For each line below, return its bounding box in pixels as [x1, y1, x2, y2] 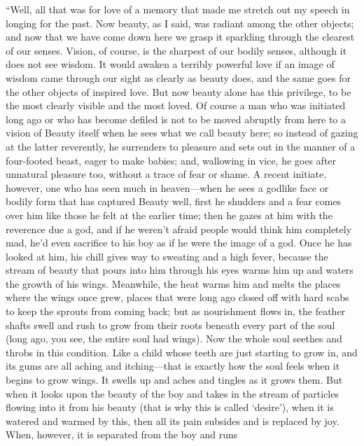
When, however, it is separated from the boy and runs [6, 427, 238, 442]
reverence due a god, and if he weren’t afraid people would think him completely [6, 221, 352, 236]
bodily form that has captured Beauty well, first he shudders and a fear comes [6, 194, 342, 209]
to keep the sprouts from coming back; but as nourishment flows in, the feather [6, 304, 346, 319]
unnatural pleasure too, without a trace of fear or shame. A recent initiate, [6, 167, 327, 181]
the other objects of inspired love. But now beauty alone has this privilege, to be [6, 84, 351, 99]
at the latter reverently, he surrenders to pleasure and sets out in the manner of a [6, 139, 356, 153]
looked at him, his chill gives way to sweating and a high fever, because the [6, 249, 328, 263]
